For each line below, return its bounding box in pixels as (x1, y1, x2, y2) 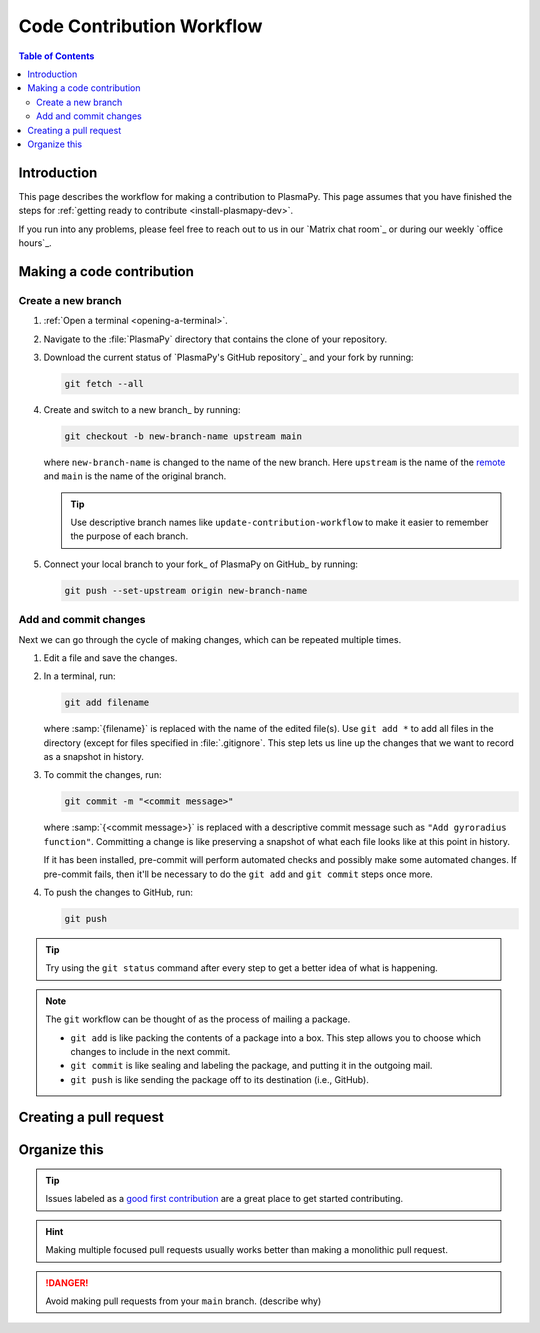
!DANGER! (45, 1276, 89, 1289)
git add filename (64, 697, 150, 709)
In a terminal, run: (43, 670, 116, 682)
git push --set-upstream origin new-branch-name (64, 585, 308, 596)
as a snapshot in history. (43, 751, 144, 763)
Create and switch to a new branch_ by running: (43, 403, 241, 415)
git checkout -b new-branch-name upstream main (64, 430, 302, 442)
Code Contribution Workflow (18, 15, 263, 37)
